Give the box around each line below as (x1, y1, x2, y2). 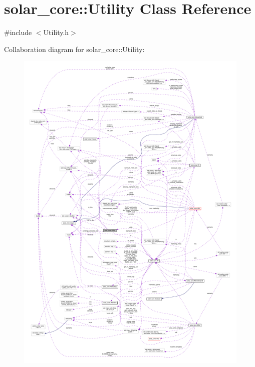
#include (4, 27, 32, 37)
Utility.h (43, 27, 69, 37)
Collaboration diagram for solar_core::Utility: (4, 43, 145, 54)
